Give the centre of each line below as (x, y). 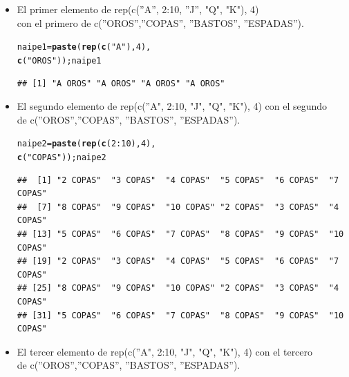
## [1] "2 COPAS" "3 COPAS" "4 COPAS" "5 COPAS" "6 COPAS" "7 (178, 180)
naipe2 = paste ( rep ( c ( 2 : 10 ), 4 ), (86, 144)
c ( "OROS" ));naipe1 (59, 60)
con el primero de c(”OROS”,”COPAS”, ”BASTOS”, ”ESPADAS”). (160, 22)
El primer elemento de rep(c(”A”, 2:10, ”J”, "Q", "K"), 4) (138, 9)
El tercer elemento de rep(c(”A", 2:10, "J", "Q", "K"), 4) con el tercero (165, 351)
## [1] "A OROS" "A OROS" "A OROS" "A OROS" (121, 83)
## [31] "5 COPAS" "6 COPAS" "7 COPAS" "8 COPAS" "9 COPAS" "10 (180, 315)
